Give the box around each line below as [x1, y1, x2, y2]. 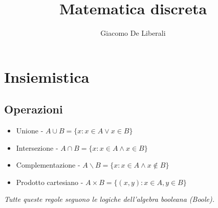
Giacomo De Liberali [100, 28, 166, 38]
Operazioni [4, 101, 63, 117]
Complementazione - [16, 159, 80, 170]
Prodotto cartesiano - [16, 176, 83, 187]
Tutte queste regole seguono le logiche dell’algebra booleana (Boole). [4, 194, 215, 204]
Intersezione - [16, 142, 58, 153]
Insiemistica [4, 66, 90, 87]
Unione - [16, 125, 43, 136]
